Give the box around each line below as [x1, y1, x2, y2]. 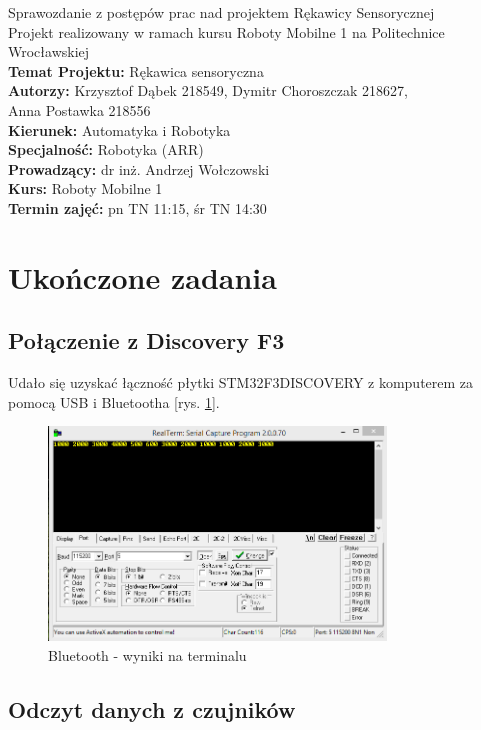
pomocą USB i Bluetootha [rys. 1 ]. [8, 391, 220, 412]
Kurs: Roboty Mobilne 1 [8, 178, 163, 199]
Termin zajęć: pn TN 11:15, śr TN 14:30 [8, 197, 267, 218]
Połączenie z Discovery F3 [8, 325, 285, 356]
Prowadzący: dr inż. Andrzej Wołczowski [8, 158, 270, 179]
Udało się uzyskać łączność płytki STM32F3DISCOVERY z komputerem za [8, 372, 474, 393]
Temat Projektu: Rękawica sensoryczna [8, 60, 264, 81]
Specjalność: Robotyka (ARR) [8, 139, 204, 160]
